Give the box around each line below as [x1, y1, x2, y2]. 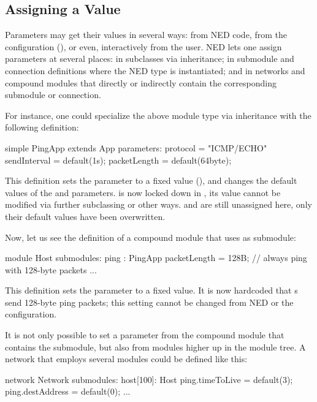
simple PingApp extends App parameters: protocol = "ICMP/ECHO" [5, 141, 267, 154]
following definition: [5, 121, 79, 134]
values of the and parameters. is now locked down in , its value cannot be [5, 186, 281, 199]
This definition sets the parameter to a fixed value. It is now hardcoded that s [5, 284, 298, 297]
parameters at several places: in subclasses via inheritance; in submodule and [5, 52, 294, 65]
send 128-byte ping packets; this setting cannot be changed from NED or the [5, 295, 294, 308]
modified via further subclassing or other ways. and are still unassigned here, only [5, 198, 312, 211]
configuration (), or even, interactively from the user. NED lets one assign [5, 40, 282, 53]
